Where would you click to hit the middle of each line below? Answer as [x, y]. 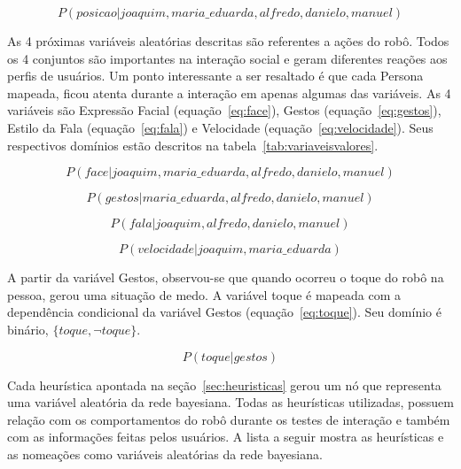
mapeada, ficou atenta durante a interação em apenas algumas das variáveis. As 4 [229, 92]
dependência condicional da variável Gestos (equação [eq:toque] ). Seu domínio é [224, 312]
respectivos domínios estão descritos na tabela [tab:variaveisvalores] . [193, 145]
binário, [28, 329]
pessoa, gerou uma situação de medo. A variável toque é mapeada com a [204, 294]
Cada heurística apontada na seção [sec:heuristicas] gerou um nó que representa [224, 384]
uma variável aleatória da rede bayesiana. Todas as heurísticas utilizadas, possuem [230, 402]
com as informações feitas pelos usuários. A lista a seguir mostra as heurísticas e [226, 437]
